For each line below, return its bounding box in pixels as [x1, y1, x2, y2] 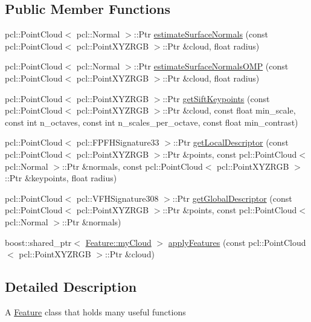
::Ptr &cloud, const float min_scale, [162, 104, 296, 117]
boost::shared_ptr [5, 236, 72, 248]
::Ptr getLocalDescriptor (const [173, 136, 289, 149]
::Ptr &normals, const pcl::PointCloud [62, 159, 203, 172]
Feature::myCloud [85, 236, 152, 248]
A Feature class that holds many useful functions [5, 305, 186, 318]
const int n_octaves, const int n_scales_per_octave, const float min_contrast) [5, 115, 298, 128]
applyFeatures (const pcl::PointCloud [168, 236, 306, 248]
